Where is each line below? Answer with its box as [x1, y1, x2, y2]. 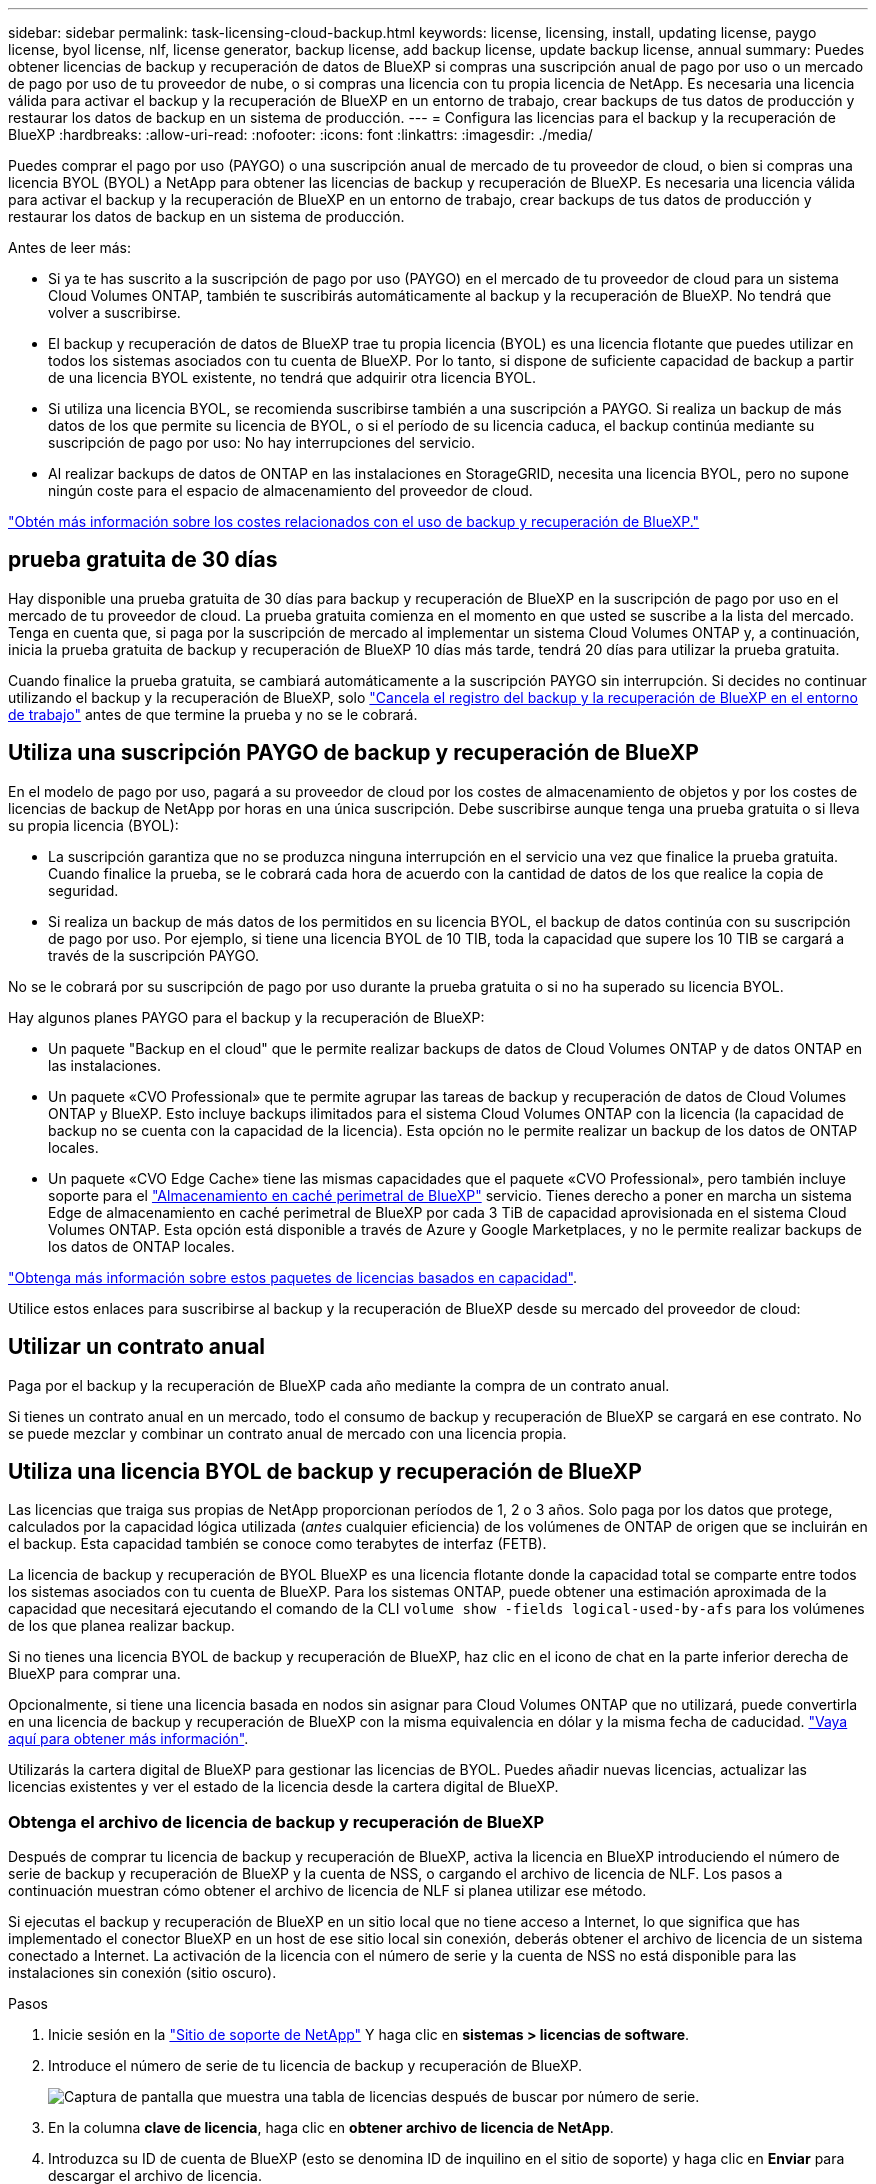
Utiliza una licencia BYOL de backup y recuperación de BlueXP [8, 1458, 642, 1484]
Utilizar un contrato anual [8, 1334, 266, 1360]
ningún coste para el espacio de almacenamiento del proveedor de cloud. [48, 482, 533, 499]
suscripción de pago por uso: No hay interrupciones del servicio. [48, 434, 476, 451]
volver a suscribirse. [48, 304, 181, 321]
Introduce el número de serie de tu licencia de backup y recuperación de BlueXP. [48, 2057, 582, 2075]
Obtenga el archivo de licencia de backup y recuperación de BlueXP [8, 1811, 545, 1832]
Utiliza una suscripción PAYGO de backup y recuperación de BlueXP [8, 740, 699, 766]
